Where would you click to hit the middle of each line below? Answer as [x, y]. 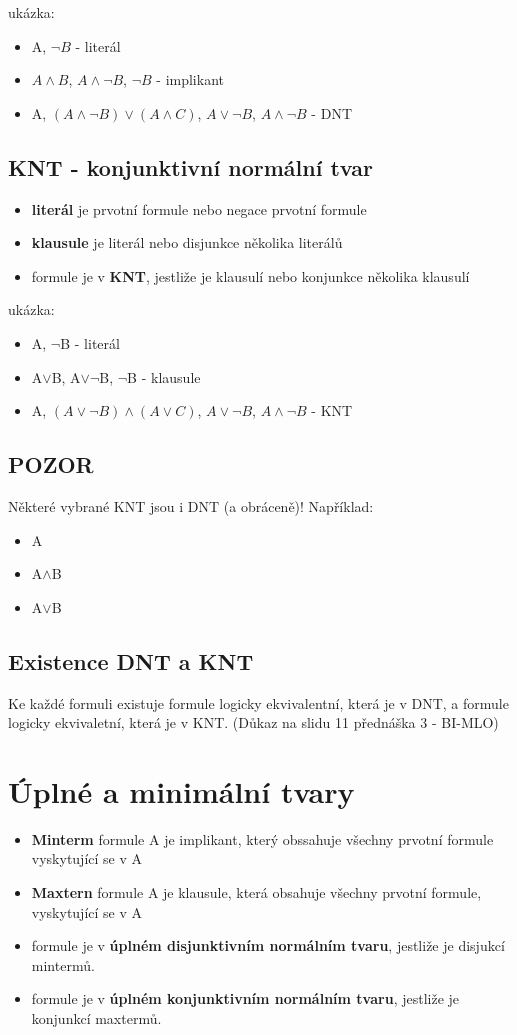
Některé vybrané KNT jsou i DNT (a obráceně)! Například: [191, 505]
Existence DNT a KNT [131, 660]
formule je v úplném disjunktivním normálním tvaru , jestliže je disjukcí [268, 945]
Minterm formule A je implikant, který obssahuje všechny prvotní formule [262, 838]
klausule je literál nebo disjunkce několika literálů [187, 242]
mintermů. [63, 964]
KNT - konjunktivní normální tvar [190, 166]
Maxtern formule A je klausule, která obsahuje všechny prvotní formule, [256, 892]
